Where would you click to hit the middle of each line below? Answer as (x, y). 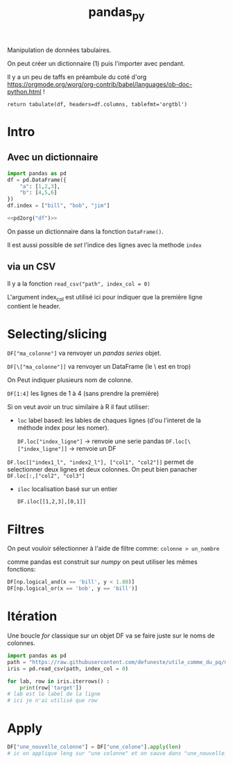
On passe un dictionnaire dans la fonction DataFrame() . (86, 231)
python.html (24, 92)
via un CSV (32, 267)
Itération (32, 616)
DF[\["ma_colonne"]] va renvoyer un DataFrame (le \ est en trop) (99, 367)
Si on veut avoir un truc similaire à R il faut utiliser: (78, 407)
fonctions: (21, 570)
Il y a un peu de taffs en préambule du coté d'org (77, 76)
